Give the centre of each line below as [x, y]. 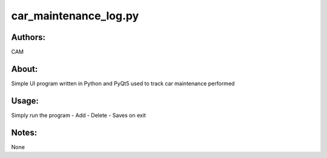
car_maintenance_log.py [75, 16]
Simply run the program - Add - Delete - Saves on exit [79, 115]
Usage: [25, 101]
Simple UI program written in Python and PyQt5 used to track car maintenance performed [123, 83]
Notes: [24, 132]
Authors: [28, 37]
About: [25, 69]
